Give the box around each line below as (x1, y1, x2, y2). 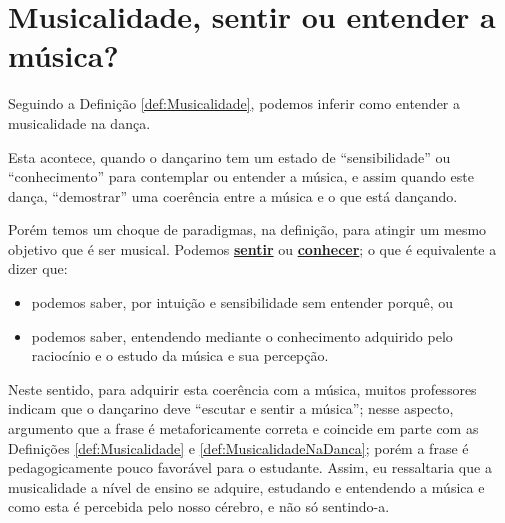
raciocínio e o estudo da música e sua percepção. (31, 345, 329, 366)
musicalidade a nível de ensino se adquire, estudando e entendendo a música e (8, 476, 485, 497)
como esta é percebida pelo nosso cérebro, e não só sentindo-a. (8, 496, 390, 517)
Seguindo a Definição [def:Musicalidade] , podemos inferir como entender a (8, 93, 461, 114)
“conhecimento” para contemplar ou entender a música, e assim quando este (8, 166, 474, 187)
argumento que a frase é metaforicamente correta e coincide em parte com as (8, 418, 479, 439)
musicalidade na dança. (8, 112, 151, 133)
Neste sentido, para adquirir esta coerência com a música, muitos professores (8, 378, 477, 399)
